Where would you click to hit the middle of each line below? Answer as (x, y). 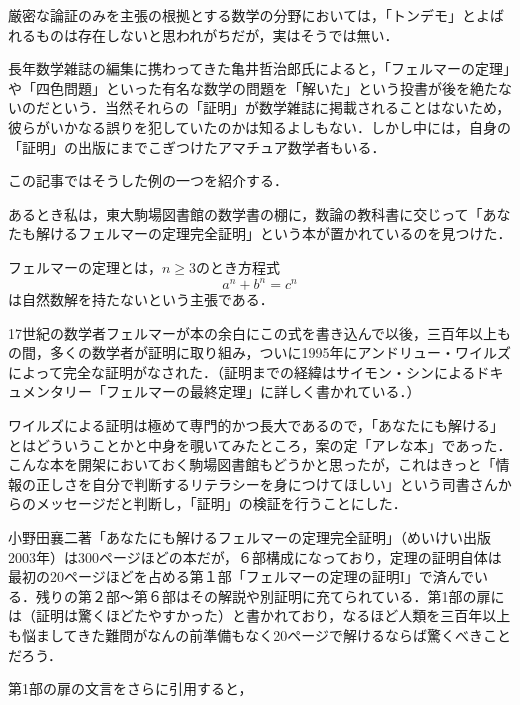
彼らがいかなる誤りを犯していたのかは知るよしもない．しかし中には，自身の (260, 126)
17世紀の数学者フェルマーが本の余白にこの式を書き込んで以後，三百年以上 (253, 332)
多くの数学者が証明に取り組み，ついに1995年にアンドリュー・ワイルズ (280, 352)
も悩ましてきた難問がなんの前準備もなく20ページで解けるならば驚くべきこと (259, 634)
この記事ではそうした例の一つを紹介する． (148, 180)
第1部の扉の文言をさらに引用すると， (130, 688)
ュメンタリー (50, 391)
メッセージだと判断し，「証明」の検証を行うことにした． (221, 503)
